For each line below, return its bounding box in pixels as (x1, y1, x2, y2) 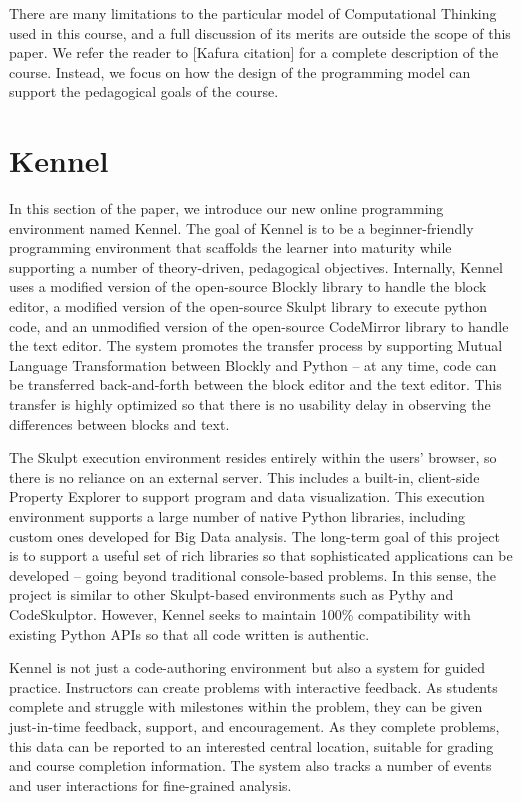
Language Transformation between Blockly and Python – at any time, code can (9, 354, 497, 375)
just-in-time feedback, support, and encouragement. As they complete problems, (9, 715, 500, 736)
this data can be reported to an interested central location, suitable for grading (9, 735, 494, 756)
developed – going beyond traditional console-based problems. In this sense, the (9, 564, 497, 585)
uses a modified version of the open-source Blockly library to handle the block (9, 276, 487, 297)
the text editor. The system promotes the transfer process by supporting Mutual (9, 335, 503, 356)
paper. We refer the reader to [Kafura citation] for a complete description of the (9, 42, 499, 63)
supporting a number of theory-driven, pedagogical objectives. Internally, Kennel (9, 256, 503, 277)
